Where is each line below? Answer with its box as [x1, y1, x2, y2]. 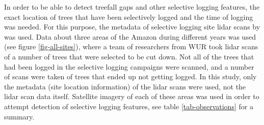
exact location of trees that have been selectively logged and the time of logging [4, 11, 253, 22]
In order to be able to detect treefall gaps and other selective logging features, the [4, 2, 260, 12]
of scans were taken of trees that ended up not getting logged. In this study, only [4, 71, 257, 82]
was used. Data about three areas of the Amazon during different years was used [4, 31, 256, 42]
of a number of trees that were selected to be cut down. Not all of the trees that [4, 51, 254, 61]
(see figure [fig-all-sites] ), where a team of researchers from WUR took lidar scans [4, 41, 258, 52]
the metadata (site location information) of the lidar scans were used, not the [4, 81, 246, 91]
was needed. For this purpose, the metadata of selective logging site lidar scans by [4, 21, 260, 32]
